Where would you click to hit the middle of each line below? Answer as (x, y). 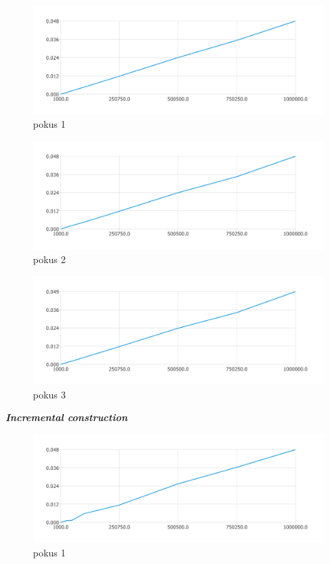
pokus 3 (49, 394)
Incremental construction (67, 417)
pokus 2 (49, 259)
